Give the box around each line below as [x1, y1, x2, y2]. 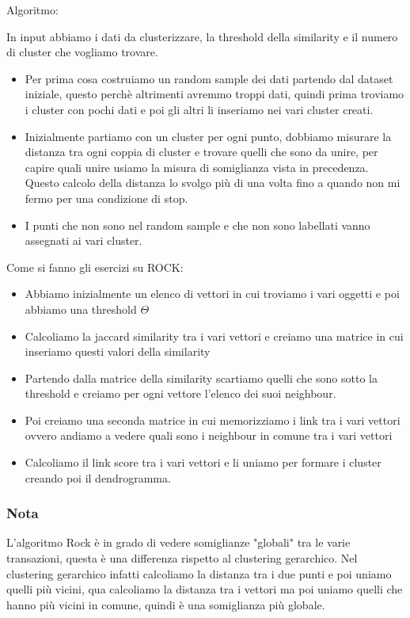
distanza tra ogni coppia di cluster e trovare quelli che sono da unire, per [25, 143, 378, 160]
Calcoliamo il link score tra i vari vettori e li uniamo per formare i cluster [25, 454, 382, 471]
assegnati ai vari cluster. [25, 232, 142, 249]
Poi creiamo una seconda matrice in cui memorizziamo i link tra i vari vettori [25, 411, 401, 428]
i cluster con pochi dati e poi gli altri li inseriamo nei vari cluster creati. [25, 101, 374, 117]
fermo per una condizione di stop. [25, 189, 188, 206]
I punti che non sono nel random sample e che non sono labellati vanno [25, 216, 370, 233]
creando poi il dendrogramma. [25, 469, 171, 486]
